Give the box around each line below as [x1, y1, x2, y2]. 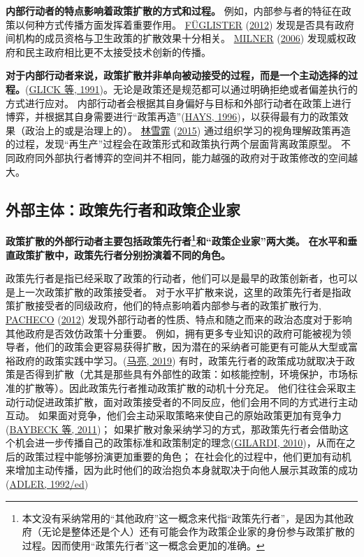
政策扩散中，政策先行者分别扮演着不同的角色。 [15, 247, 231, 262]
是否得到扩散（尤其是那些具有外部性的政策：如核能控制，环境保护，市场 [15, 367, 348, 381]
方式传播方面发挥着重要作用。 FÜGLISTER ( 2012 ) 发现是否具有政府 [44, 17, 355, 31]
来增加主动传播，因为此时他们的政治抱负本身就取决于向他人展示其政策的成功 [6, 463, 358, 477]
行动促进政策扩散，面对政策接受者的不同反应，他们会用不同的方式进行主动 [15, 394, 358, 409]
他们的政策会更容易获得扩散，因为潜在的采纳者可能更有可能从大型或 [34, 339, 348, 354]
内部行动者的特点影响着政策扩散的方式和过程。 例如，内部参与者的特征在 [6, 3, 342, 17]
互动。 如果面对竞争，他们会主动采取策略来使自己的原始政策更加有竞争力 [6, 408, 342, 423]
